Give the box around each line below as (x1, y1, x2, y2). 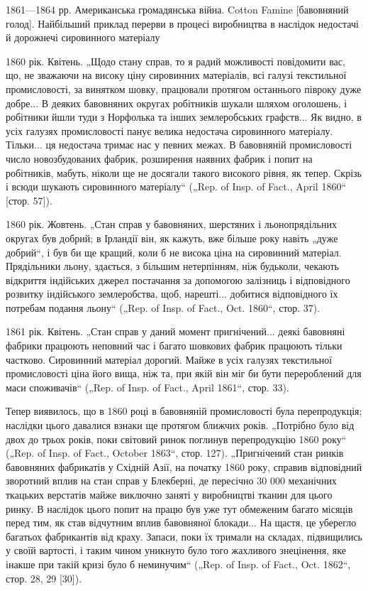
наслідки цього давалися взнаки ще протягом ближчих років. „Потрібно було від (6, 418, 355, 433)
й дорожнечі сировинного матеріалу (6, 30, 160, 45)
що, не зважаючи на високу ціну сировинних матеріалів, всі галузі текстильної (6, 67, 347, 82)
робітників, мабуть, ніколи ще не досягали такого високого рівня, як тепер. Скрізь (6, 165, 362, 180)
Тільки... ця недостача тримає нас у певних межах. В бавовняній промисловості (6, 137, 352, 152)
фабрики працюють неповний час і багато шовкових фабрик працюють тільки (6, 338, 342, 353)
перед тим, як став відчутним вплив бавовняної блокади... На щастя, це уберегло (6, 515, 357, 530)
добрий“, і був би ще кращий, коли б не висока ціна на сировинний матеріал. (6, 244, 342, 259)
